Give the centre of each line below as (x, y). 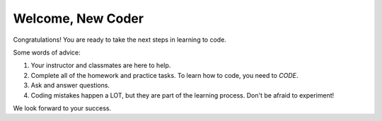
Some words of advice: (47, 52)
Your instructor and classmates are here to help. (101, 65)
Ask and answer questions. (70, 86)
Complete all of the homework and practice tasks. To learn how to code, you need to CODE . (164, 75)
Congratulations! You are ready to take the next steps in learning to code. (120, 40)
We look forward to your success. (62, 108)
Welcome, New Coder (79, 18)
